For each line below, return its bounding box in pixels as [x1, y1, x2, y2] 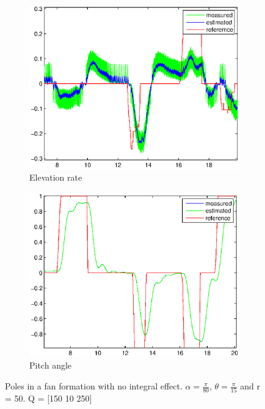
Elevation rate [29, 171, 82, 184]
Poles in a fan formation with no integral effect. [5, 380, 183, 392]
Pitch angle [29, 359, 72, 372]
